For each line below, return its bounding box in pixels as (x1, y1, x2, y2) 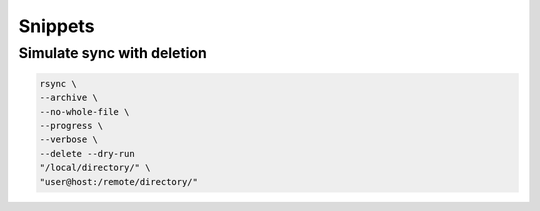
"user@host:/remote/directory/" (39, 176, 199, 187)
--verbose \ (39, 134, 99, 145)
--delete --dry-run (39, 148, 135, 159)
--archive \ (39, 92, 99, 104)
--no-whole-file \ (39, 106, 130, 117)
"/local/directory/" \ (39, 162, 151, 174)
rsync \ (39, 78, 77, 89)
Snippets (18, 15, 95, 37)
